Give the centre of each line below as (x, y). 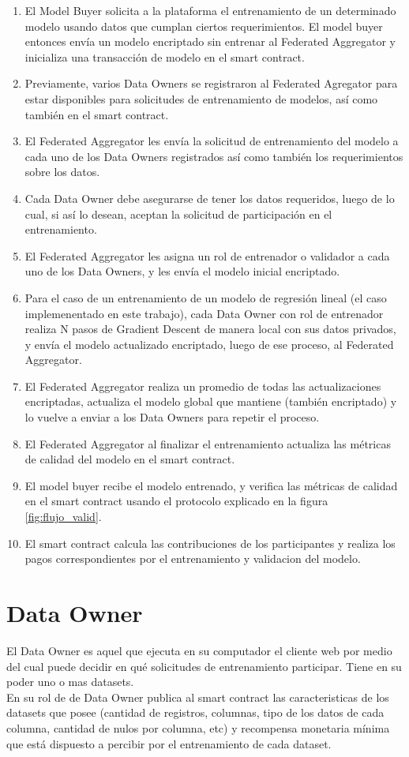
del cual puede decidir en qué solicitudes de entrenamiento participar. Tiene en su (204, 666)
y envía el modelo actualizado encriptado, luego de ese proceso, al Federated (209, 344)
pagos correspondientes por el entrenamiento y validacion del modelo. (193, 558)
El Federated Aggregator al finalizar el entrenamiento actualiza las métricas (208, 443)
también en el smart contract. (97, 114)
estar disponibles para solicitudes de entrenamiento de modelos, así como (201, 98)
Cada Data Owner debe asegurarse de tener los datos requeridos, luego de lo (210, 198)
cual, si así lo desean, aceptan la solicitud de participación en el (178, 214)
